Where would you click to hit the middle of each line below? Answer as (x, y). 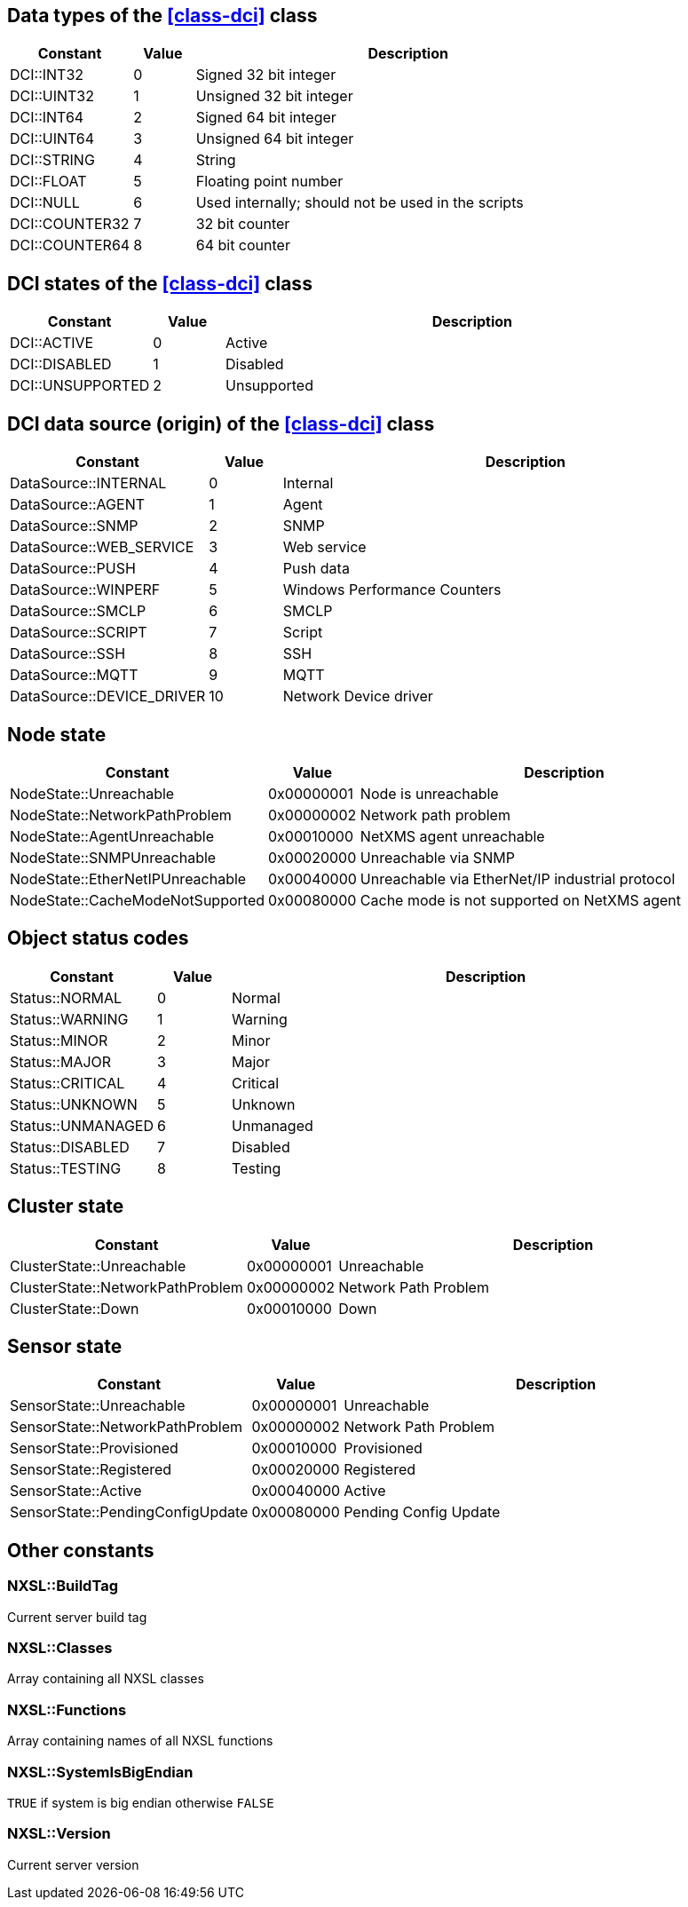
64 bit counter (243, 245)
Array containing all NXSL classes (106, 1679)
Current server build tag (77, 1617)
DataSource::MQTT (74, 675)
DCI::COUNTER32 (70, 224)
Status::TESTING (66, 1168)
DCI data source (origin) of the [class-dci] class (221, 423)
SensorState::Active (76, 1491)
